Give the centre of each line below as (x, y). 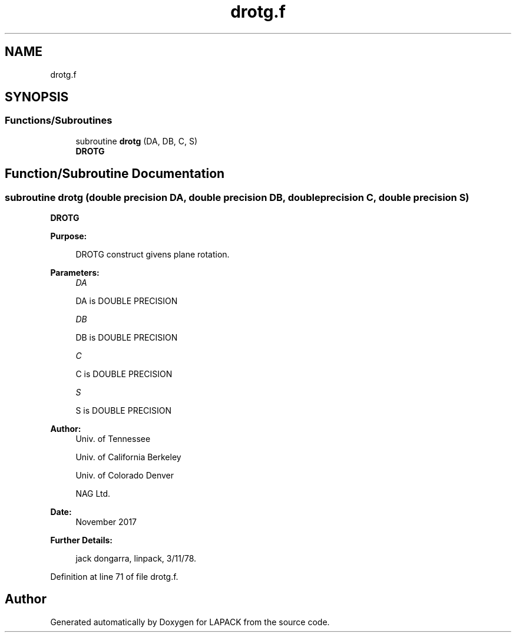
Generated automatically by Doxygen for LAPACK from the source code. (190, 622)
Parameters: (75, 273)
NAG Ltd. (93, 494)
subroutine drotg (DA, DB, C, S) (137, 141)
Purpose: (69, 236)
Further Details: (81, 540)
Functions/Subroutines (59, 121)
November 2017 (106, 522)
